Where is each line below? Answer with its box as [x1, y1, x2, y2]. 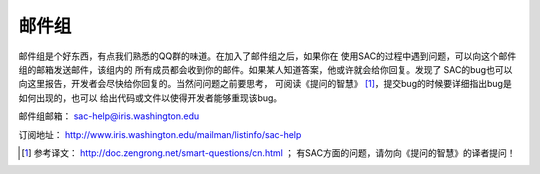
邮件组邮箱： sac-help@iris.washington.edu [18, 110, 200, 122]
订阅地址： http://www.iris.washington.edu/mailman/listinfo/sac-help [18, 128, 302, 140]
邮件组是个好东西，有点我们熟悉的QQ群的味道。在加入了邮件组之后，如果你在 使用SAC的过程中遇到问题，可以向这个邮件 [18, 50, 517, 62]
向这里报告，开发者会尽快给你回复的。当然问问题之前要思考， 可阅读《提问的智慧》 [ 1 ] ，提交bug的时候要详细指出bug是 [18, 78, 512, 90]
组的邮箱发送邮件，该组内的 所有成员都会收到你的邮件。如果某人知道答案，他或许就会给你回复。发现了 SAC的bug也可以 [18, 63, 513, 75]
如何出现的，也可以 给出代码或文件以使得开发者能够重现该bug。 [18, 91, 283, 104]
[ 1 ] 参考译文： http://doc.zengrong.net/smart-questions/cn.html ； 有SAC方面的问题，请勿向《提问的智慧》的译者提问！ [21, 146, 516, 159]
